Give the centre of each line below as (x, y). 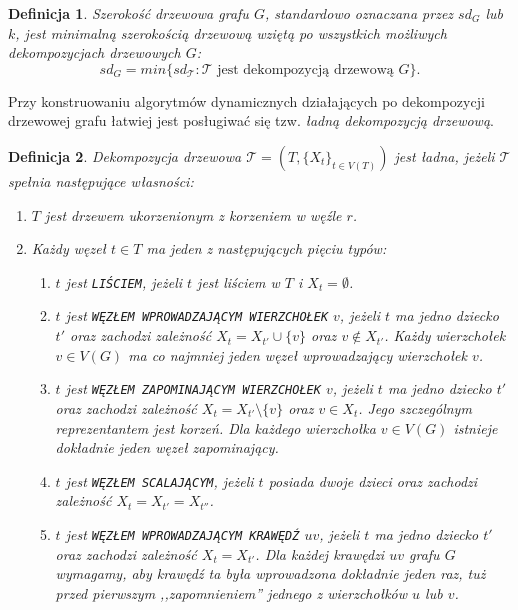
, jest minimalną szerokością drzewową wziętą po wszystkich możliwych (231, 32)
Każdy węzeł (69, 248)
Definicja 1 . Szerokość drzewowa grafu (128, 13)
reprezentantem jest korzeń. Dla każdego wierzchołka (215, 427)
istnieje (475, 427)
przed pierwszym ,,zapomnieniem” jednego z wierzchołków (231, 592)
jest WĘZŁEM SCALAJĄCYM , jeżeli (159, 480)
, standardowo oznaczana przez (359, 13)
